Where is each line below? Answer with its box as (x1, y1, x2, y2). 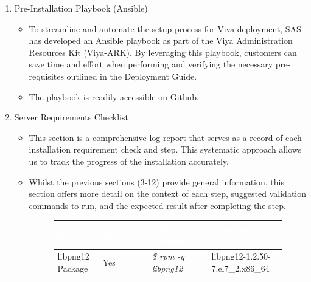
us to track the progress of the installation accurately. (29, 154, 229, 167)
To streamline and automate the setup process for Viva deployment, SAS (29, 22, 301, 35)
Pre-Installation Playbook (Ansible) (14, 2, 148, 14)
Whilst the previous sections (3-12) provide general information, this (29, 175, 284, 188)
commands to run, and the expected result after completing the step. (29, 199, 286, 211)
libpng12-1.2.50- (211, 250, 271, 263)
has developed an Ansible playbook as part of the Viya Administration (29, 34, 293, 47)
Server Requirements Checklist (14, 111, 128, 123)
